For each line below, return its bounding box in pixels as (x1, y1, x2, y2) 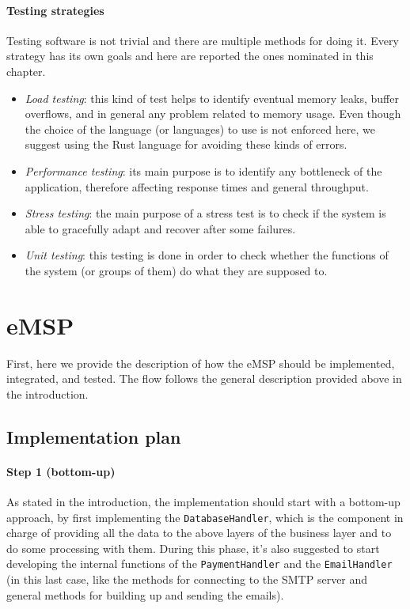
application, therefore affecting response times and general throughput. (25, 178, 369, 195)
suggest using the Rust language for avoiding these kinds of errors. (25, 136, 347, 153)
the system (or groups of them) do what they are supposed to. (25, 262, 328, 278)
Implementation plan (6, 424, 181, 448)
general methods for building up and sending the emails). (6, 586, 284, 603)
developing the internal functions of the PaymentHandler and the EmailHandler (6, 555, 393, 572)
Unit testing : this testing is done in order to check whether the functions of (25, 247, 389, 263)
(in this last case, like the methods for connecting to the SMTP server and (6, 571, 368, 588)
